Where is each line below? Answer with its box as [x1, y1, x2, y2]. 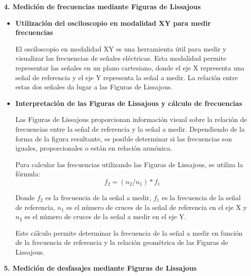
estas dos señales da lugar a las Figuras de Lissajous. [15, 82, 173, 92]
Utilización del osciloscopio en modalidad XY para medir [15, 17, 211, 28]
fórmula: [15, 169, 40, 179]
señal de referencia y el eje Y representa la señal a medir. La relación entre [15, 72, 238, 82]
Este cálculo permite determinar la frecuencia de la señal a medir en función [15, 227, 243, 238]
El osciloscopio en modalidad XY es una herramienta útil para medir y [15, 43, 227, 53]
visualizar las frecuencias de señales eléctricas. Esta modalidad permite [15, 53, 227, 63]
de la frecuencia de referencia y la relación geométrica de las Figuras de [15, 237, 228, 247]
